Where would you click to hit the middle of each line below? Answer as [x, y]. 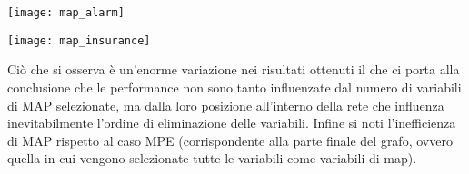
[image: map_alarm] [66, 13]
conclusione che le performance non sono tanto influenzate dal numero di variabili [234, 87]
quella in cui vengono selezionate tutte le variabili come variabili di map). [212, 158]
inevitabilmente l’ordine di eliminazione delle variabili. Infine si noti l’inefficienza [232, 123]
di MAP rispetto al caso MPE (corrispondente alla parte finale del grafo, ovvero [230, 140]
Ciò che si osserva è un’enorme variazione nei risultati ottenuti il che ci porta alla [234, 69]
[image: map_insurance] [79, 40]
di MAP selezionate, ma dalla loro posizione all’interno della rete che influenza [226, 105]
